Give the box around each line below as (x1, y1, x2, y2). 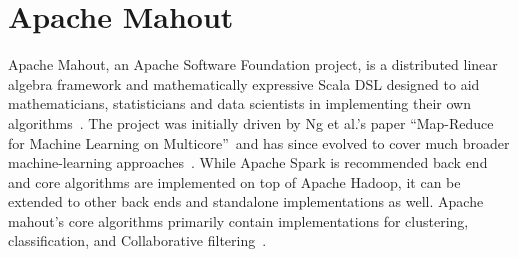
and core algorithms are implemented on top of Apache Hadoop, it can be (8, 171, 461, 192)
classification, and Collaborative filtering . (8, 230, 267, 251)
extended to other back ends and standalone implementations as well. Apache (8, 191, 484, 212)
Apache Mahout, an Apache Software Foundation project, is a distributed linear (8, 54, 498, 75)
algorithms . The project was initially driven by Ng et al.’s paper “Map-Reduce (8, 112, 494, 133)
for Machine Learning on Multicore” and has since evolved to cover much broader (8, 132, 510, 153)
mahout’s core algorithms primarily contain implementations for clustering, (8, 210, 469, 231)
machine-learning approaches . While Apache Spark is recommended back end (8, 152, 488, 173)
